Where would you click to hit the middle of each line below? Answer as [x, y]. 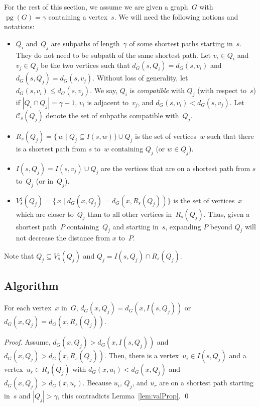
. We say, [104, 90]
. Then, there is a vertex [142, 355]
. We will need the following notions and [176, 16]
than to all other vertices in [130, 214]
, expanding [183, 226]
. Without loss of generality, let [140, 78]
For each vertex [28, 308]
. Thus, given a [227, 214]
